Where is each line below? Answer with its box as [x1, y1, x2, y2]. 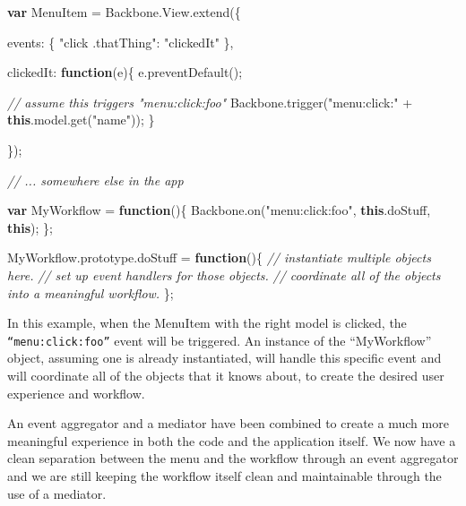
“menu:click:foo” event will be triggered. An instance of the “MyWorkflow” [7, 330, 432, 349]
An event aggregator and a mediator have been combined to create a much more [7, 414, 449, 433]
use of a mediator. [7, 484, 107, 502]
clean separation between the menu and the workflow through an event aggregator [7, 449, 459, 467]
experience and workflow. [7, 383, 145, 402]
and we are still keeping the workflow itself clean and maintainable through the [7, 466, 442, 485]
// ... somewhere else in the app [7, 170, 184, 189]
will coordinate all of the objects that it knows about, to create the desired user [7, 365, 444, 384]
